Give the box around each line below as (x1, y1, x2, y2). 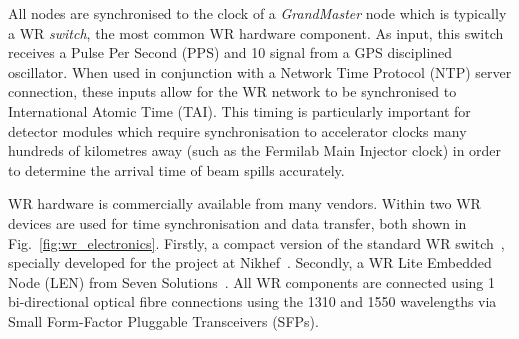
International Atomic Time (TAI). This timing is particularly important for (8, 100, 471, 121)
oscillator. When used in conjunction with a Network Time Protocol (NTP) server (8, 61, 512, 82)
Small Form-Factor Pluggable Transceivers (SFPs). (8, 310, 319, 331)
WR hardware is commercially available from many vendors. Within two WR (8, 193, 481, 214)
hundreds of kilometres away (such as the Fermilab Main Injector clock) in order (8, 140, 502, 161)
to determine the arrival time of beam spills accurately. (8, 159, 345, 180)
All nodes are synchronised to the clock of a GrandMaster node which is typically (8, 3, 507, 23)
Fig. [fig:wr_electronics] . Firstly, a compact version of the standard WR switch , (8, 232, 505, 253)
